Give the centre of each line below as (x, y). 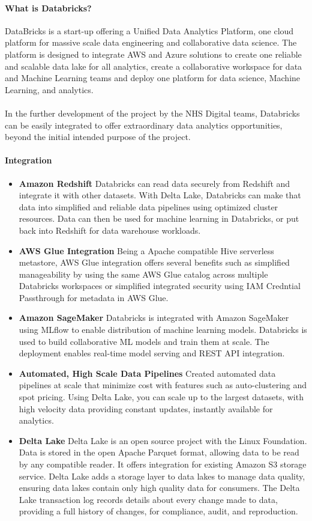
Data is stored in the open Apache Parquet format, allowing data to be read (159, 452)
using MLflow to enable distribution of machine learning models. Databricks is (163, 330)
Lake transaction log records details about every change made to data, (148, 499)
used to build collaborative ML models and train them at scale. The (144, 341)
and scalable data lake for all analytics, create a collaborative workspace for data (154, 66)
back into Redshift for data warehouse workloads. (110, 230)
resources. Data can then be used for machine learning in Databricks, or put (159, 218)
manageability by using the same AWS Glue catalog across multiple (143, 274)
